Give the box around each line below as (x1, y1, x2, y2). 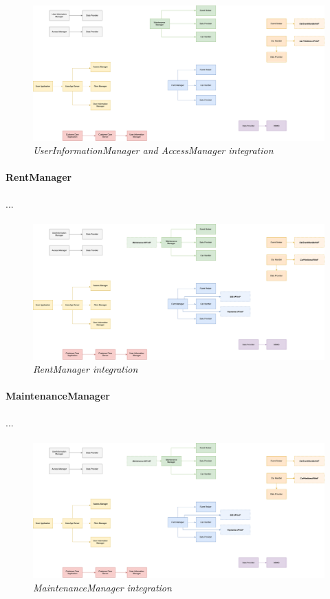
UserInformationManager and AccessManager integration (33, 143, 274, 157)
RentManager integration (33, 362, 138, 376)
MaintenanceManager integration (33, 580, 172, 594)
